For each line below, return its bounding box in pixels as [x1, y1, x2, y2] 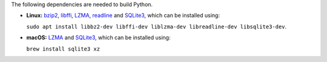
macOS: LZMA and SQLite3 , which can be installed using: [26, 34, 171, 42]
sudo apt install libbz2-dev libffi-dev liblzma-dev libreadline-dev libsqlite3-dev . [26, 23, 287, 30]
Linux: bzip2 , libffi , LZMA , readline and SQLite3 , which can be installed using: [26, 12, 220, 19]
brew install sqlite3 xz [26, 45, 100, 52]
